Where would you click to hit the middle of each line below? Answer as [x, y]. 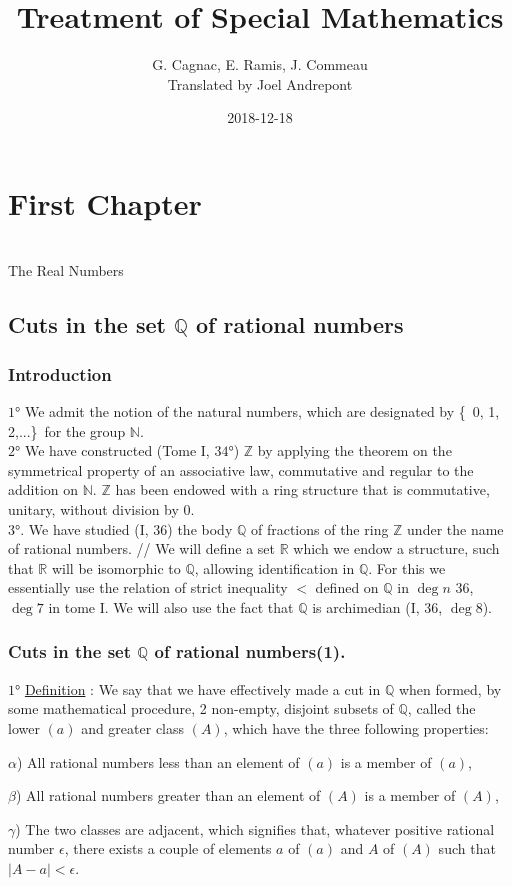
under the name [455, 528]
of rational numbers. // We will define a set [142, 548]
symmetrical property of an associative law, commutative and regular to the [241, 469]
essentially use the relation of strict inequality [148, 587]
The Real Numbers [66, 270]
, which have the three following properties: [356, 727]
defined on [347, 587]
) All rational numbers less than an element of [158, 761]
